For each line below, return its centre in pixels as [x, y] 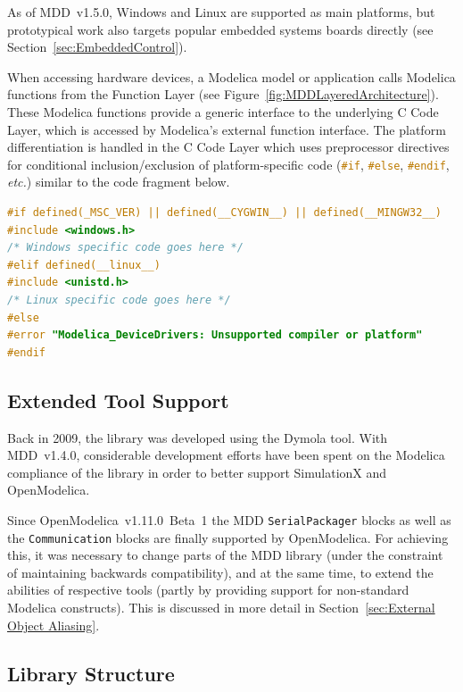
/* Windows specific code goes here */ [125, 248]
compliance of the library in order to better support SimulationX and [197, 472]
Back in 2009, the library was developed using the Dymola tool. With [198, 437]
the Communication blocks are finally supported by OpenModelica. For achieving [228, 537]
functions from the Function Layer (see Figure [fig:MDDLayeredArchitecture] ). [223, 94]
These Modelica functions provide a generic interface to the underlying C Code [223, 111]
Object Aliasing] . [54, 625]
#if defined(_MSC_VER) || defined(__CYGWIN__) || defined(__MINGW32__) [224, 213]
